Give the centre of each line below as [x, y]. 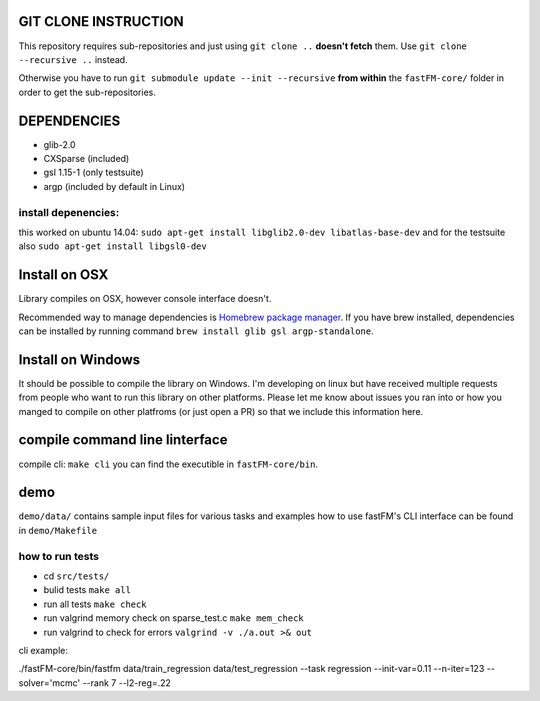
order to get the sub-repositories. [87, 92]
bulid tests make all [87, 590]
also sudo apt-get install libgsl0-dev [112, 246]
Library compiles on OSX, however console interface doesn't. [145, 299]
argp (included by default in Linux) [114, 186]
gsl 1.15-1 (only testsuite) [93, 172]
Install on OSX [63, 275]
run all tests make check [95, 604]
